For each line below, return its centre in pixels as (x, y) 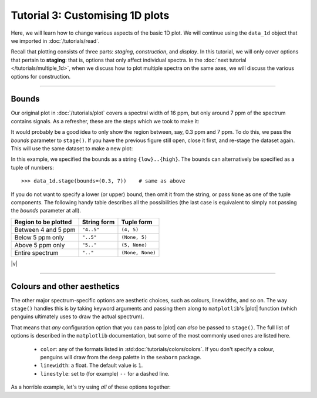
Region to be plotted (43, 222)
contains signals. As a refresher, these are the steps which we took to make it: (105, 121)
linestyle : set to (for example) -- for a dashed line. (105, 373)
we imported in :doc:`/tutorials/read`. (55, 41)
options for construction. (41, 76)
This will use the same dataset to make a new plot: (72, 148)
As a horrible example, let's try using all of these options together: (91, 387)
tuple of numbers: (32, 167)
